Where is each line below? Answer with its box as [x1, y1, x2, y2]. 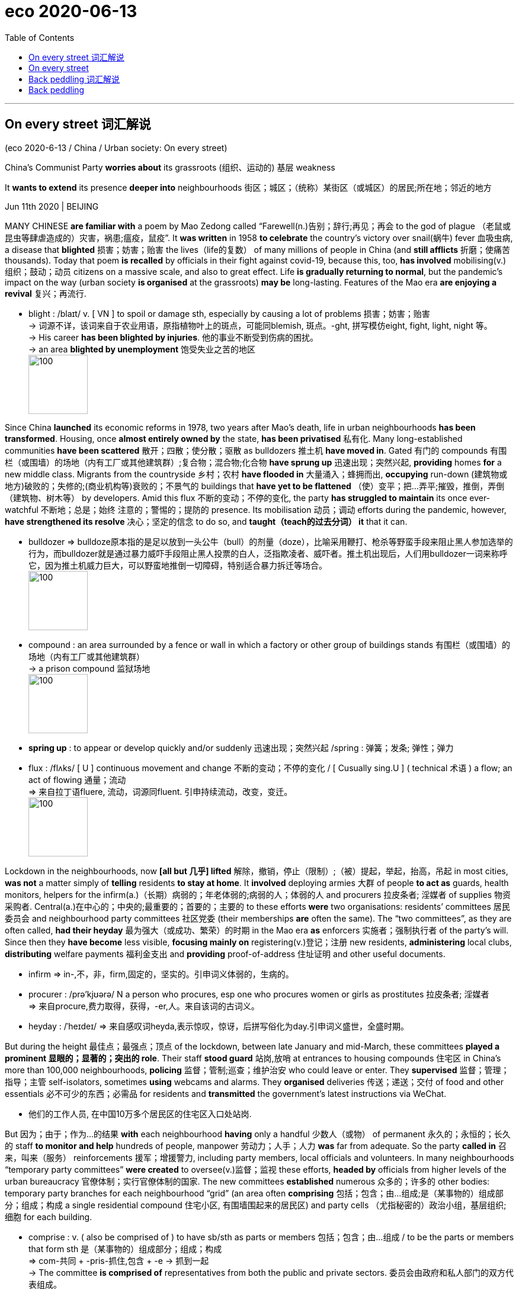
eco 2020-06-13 [5, 1, 137, 21]
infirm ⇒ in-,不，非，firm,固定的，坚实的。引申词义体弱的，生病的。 [28, 968, 294, 979]
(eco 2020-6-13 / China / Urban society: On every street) [5, 142, 228, 153]
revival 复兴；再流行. [5, 288, 86, 299]
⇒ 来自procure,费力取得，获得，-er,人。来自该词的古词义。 [28, 1000, 259, 1011]
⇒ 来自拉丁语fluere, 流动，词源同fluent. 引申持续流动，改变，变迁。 [28, 786, 293, 797]
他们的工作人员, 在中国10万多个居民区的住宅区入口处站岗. [28, 1108, 252, 1119]
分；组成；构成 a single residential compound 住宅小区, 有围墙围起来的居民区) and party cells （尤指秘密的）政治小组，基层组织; [5, 1199, 507, 1210]
